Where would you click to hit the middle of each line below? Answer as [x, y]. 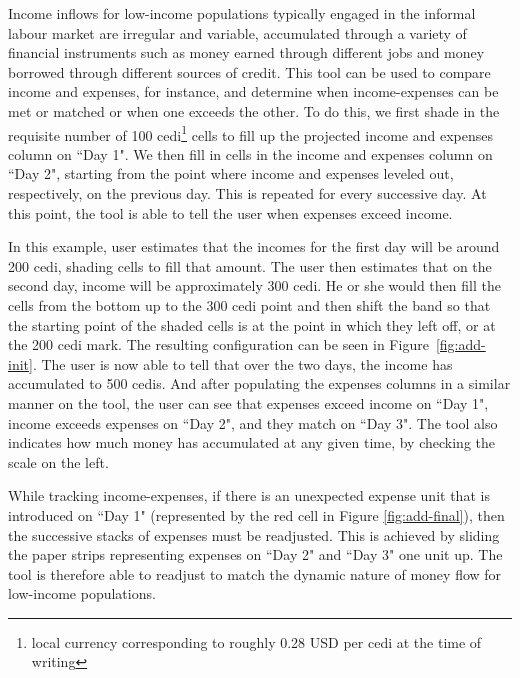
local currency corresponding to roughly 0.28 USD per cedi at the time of [256, 641]
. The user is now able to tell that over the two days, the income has [242, 363]
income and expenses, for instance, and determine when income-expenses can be [253, 91]
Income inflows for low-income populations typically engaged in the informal [242, 13]
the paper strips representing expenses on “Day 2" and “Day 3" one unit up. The [255, 554]
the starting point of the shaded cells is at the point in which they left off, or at [252, 324]
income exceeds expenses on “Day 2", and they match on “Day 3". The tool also [253, 422]
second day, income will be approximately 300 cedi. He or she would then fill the [254, 285]
